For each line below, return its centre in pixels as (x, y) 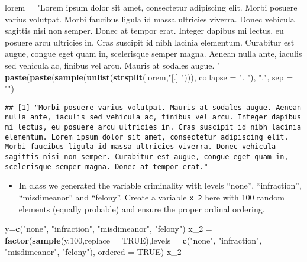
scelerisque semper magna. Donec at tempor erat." (106, 166)
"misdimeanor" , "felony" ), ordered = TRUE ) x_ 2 (93, 252)
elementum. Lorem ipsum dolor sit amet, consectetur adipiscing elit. (147, 137)
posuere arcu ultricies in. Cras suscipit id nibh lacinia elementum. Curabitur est (150, 42)
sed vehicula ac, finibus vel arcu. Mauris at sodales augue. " (113, 65)
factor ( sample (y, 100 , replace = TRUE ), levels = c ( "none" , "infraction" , (133, 240)
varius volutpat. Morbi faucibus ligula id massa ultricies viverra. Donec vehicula (150, 19)
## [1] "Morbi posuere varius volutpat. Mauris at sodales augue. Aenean (153, 107)
